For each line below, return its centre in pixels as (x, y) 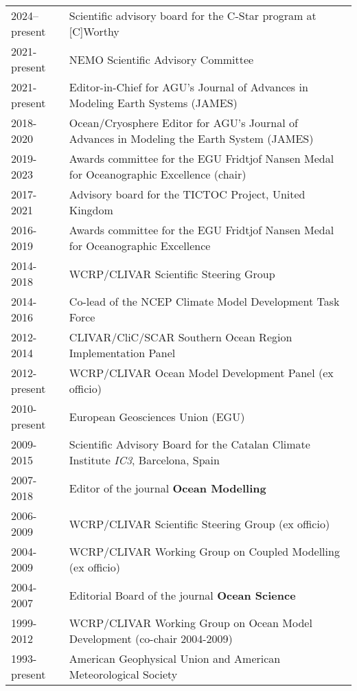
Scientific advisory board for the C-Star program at (193, 15)
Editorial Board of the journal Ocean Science (182, 595)
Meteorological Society (123, 674)
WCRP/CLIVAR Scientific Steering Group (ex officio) (199, 523)
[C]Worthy (94, 31)
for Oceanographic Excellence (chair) (158, 174)
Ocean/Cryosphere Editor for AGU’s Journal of (183, 123)
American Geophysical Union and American (175, 658)
